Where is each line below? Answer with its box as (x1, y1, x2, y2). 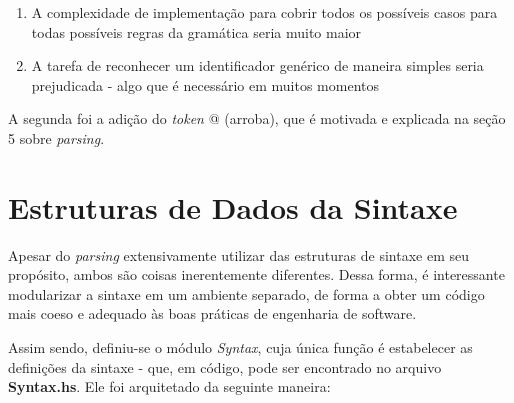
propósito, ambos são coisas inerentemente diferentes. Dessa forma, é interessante (8, 264, 505, 285)
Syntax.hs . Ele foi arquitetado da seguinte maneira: (8, 376, 331, 397)
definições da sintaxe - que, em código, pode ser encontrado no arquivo (8, 356, 442, 377)
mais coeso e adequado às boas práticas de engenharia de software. (8, 303, 417, 324)
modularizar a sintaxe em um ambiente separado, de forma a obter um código (8, 283, 485, 304)
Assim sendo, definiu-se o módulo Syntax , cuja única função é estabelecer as (8, 337, 473, 358)
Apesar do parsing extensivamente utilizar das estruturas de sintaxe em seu (8, 244, 469, 265)
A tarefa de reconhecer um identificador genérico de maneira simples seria (31, 55, 484, 76)
